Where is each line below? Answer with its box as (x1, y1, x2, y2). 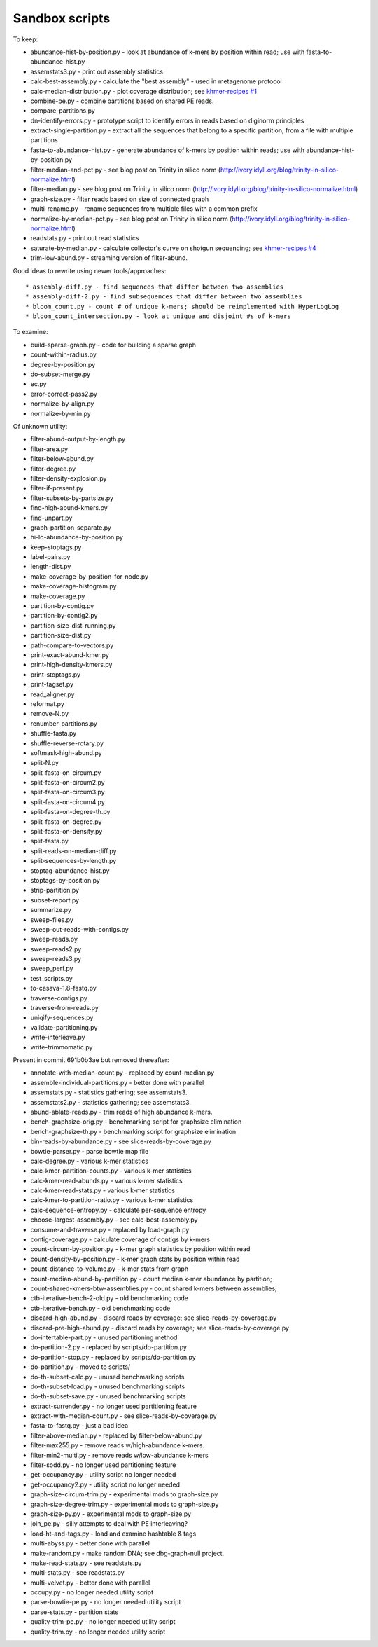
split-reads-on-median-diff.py (30, 846, 117, 855)
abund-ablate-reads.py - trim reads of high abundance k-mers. (30, 1108, 213, 1116)
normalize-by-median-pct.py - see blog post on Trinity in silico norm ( (30, 214, 232, 223)
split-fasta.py (30, 837, 69, 846)
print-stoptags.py (30, 670, 80, 679)
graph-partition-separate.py (30, 523, 112, 532)
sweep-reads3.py (30, 955, 82, 963)
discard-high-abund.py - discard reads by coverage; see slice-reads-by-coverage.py (30, 1314, 277, 1322)
